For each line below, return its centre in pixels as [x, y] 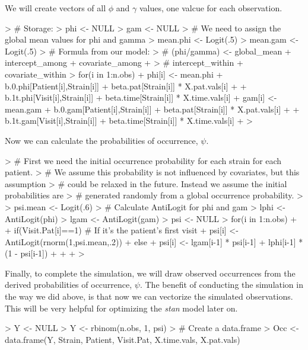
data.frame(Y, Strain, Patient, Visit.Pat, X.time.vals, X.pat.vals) [123, 339]
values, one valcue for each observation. [211, 8]
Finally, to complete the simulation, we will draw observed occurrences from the [150, 273]
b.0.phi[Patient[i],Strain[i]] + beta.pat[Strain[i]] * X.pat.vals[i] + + [126, 86]
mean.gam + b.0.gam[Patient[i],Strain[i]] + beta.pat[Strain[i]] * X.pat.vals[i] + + [152, 109]
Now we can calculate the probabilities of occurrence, [101, 140]
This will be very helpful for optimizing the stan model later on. [121, 308]
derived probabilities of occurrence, [69, 285]
